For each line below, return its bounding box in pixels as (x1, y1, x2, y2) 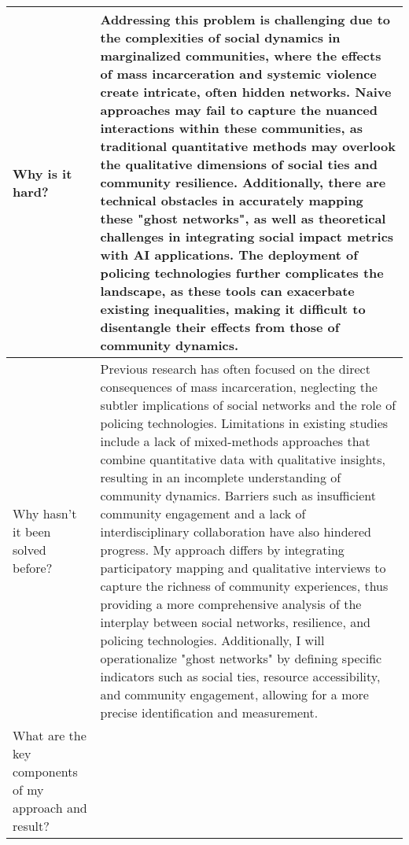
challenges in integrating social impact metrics (100, 227, 394, 245)
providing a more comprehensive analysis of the (100, 595, 362, 613)
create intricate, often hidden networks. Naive (100, 83, 392, 101)
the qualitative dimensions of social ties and (100, 155, 378, 173)
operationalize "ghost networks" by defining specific (100, 649, 382, 667)
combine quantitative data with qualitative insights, (100, 450, 385, 468)
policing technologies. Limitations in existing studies (100, 414, 389, 432)
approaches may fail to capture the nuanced (100, 101, 378, 119)
